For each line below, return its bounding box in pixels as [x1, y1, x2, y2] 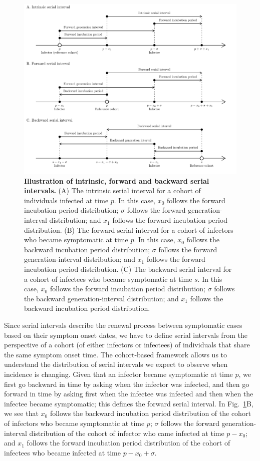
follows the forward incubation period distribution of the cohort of [27, 437, 230, 448]
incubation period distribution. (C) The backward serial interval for [24, 264, 232, 274]
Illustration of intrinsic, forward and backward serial [24, 175, 209, 186]
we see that [4, 408, 39, 418]
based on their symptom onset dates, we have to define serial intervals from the [4, 329, 247, 340]
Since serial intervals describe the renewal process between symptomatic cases [4, 320, 242, 330]
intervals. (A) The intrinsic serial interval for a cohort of [24, 185, 201, 196]
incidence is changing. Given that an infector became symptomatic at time [4, 368, 233, 379]
